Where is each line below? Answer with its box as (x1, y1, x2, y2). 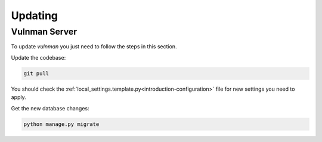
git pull (23, 70, 49, 77)
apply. (11, 94, 26, 101)
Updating (11, 9, 58, 22)
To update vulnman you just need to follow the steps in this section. (11, 43, 177, 50)
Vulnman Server (11, 26, 78, 37)
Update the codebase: (11, 54, 66, 61)
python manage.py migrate (23, 121, 100, 128)
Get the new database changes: (11, 104, 89, 112)
